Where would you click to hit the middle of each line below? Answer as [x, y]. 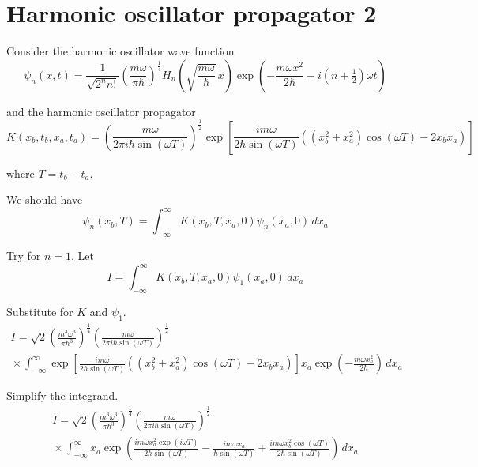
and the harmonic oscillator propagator [101, 111]
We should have [45, 200]
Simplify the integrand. [62, 395]
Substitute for [40, 312]
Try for [24, 256]
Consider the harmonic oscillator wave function [120, 51]
